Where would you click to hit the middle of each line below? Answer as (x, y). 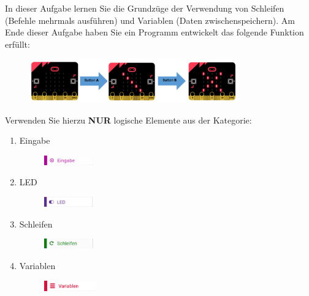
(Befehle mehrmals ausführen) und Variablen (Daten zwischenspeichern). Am (150, 20)
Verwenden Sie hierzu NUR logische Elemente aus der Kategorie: (128, 120)
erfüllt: (17, 44)
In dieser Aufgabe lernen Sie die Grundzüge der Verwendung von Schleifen (145, 8)
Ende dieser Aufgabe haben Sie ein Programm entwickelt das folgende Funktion (154, 32)
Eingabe (35, 140)
